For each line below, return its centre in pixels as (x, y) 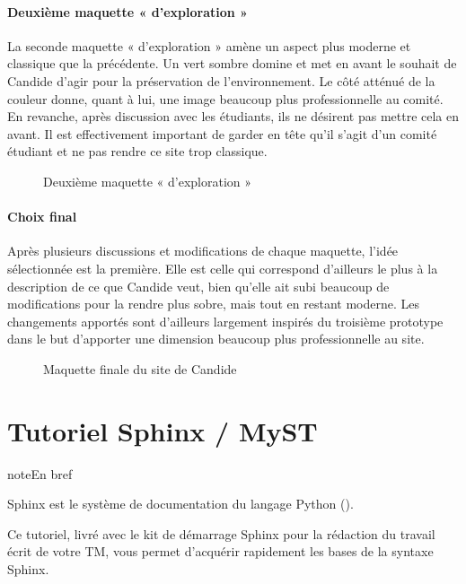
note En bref (40, 473)
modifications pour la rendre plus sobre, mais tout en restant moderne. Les (214, 304)
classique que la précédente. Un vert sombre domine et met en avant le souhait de (232, 63)
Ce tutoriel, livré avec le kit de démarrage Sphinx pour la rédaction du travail (221, 533)
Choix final (42, 217)
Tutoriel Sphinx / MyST (163, 430)
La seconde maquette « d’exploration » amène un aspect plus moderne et (209, 45)
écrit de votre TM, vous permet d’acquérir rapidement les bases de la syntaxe (220, 551)
